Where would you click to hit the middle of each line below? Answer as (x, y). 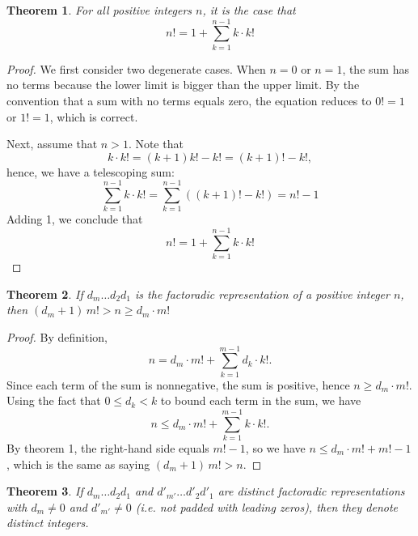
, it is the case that (249, 10)
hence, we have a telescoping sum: (91, 171)
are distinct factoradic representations (311, 491)
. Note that (156, 144)
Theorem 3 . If (45, 491)
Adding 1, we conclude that (75, 219)
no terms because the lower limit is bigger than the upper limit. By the (183, 85)
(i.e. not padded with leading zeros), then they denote (267, 506)
